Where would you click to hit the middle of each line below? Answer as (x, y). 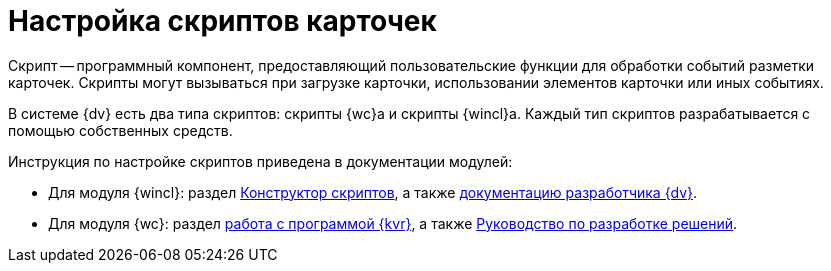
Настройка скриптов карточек (222, 21)
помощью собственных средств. (120, 130)
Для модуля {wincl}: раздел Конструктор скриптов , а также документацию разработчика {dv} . (373, 192)
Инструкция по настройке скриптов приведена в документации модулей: (260, 161)
